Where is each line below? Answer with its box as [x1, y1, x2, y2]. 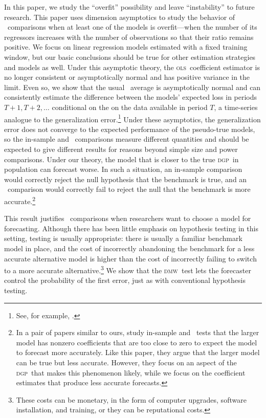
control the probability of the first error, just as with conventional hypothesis [4, 275, 246, 285]
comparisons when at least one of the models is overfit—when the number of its [7, 21, 257, 32]
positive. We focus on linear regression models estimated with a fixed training [4, 41, 248, 52]
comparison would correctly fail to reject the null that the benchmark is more [7, 184, 251, 194]
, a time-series [214, 101, 258, 112]
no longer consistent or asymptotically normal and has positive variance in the [4, 72, 250, 82]
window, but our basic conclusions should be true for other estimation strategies [4, 51, 256, 62]
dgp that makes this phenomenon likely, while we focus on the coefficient [16, 367, 246, 378]
